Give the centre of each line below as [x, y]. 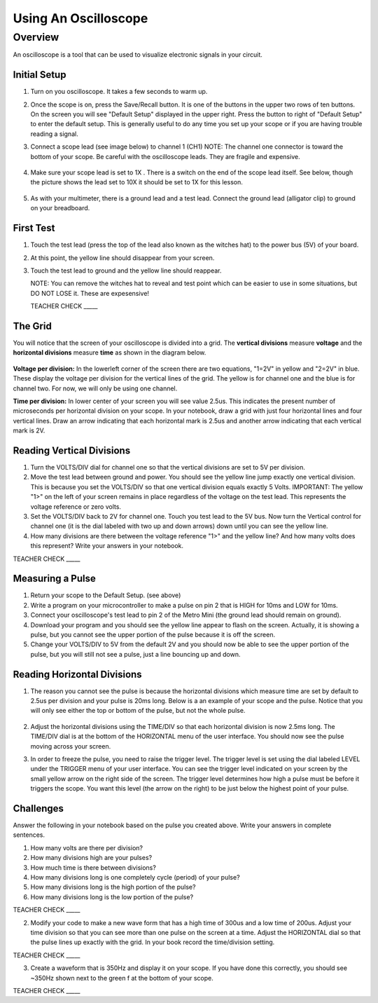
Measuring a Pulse [54, 579]
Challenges [38, 808]
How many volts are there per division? [87, 847]
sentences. [29, 835]
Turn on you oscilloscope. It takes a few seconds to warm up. [119, 92]
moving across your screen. [71, 746]
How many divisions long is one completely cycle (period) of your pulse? [135, 878]
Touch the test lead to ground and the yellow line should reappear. [126, 271]
